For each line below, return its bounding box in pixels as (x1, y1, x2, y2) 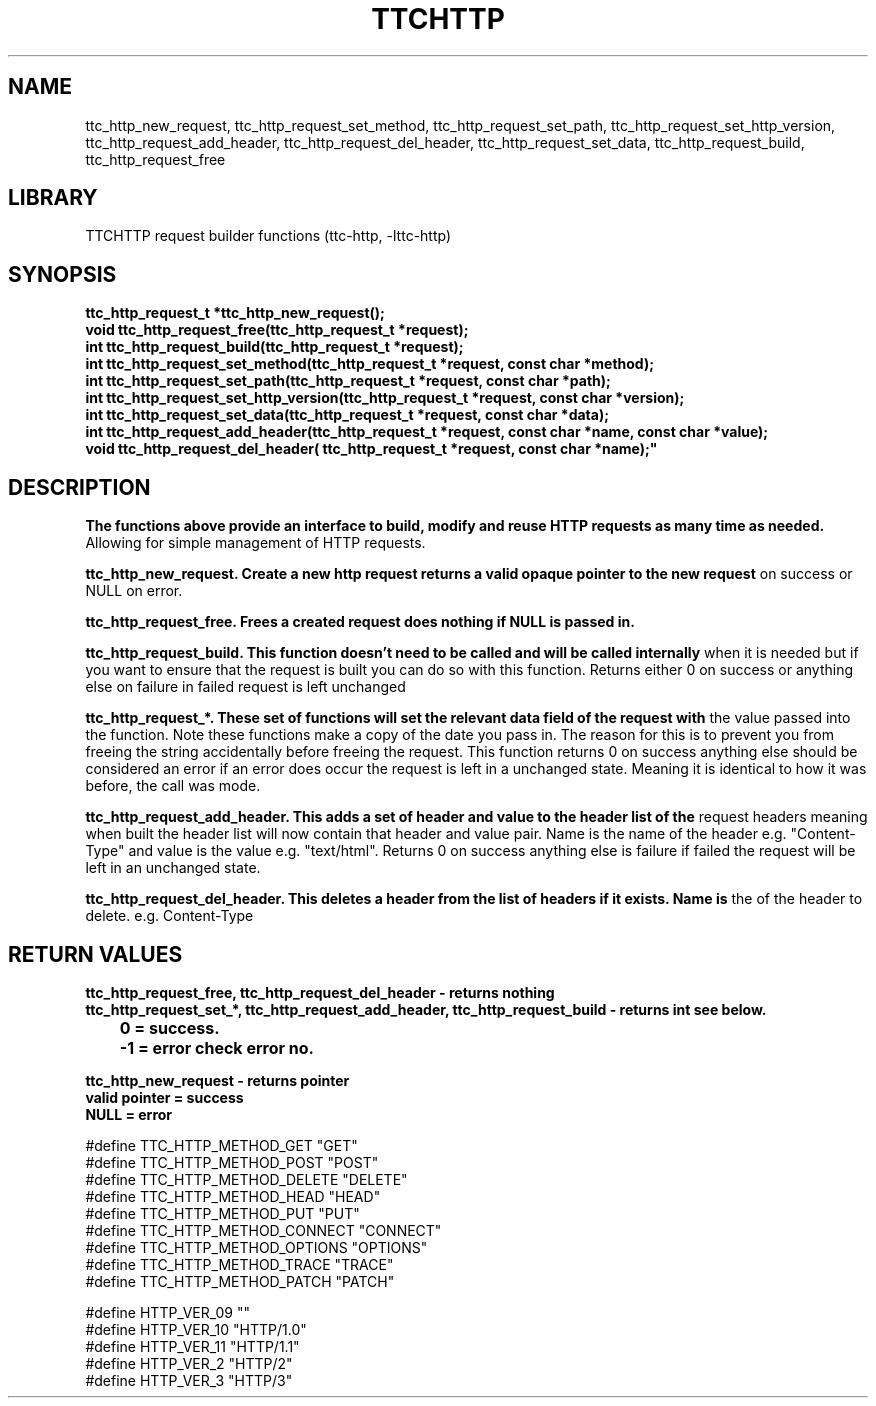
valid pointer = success (85, 1088, 244, 1106)
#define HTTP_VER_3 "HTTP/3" (85, 1371, 293, 1389)
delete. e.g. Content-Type (85, 907, 254, 925)
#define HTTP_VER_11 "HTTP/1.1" (85, 1337, 300, 1355)
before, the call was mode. (85, 777, 261, 795)
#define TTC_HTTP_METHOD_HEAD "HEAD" (85, 1187, 381, 1205)
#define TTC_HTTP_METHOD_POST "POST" (85, 1153, 379, 1171)
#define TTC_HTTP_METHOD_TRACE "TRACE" (85, 1255, 394, 1273)
